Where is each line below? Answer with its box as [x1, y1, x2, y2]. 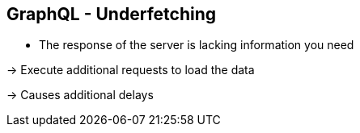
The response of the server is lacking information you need [39, 38, 354, 52]
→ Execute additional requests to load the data [6, 63, 255, 77]
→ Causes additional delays [6, 88, 154, 102]
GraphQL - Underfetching [6, 4, 217, 24]
